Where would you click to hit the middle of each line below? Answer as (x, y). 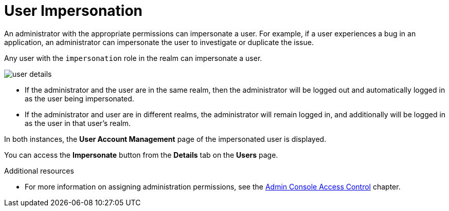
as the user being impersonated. (79, 98)
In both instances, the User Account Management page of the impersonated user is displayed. (165, 139)
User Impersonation (74, 11)
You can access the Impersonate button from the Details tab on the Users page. (141, 155)
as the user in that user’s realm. (78, 123)
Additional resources (39, 171)
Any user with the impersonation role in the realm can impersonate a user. (133, 58)
